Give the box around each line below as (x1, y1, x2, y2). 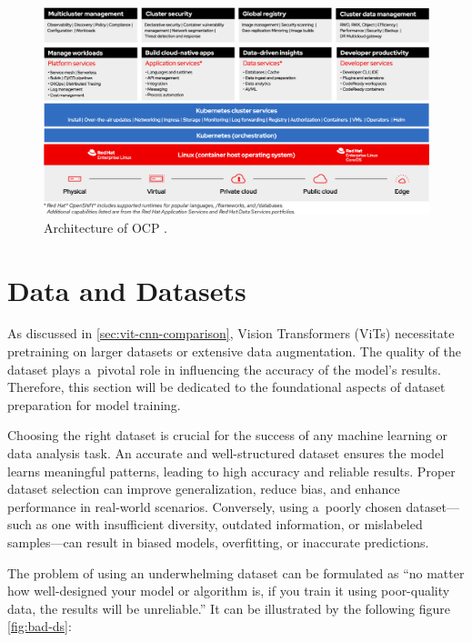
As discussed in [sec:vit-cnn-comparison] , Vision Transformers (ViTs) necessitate (7, 324, 455, 343)
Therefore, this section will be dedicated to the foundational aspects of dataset (7, 377, 446, 396)
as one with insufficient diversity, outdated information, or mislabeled (35, 515, 423, 534)
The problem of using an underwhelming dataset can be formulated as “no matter (7, 563, 465, 582)
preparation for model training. (7, 395, 181, 414)
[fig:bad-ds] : (7, 617, 72, 636)
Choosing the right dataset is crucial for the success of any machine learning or (7, 426, 448, 445)
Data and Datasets (7, 271, 246, 308)
